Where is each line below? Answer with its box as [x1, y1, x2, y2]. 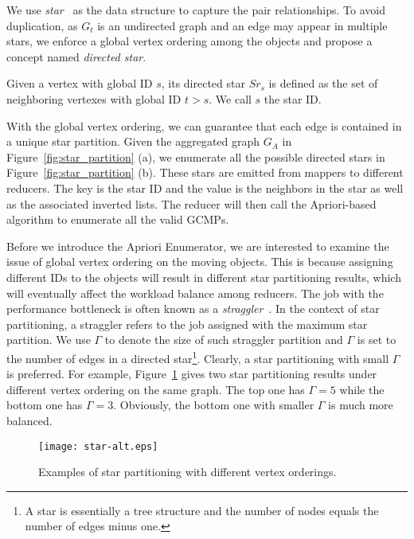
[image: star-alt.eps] [38, 440, 158, 452]
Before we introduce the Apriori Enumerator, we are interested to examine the [6, 237, 389, 254]
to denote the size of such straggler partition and [104, 331, 343, 348]
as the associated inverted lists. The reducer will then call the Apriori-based [6, 195, 377, 212]
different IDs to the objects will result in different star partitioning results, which [6, 268, 401, 285]
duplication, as [6, 17, 78, 33]
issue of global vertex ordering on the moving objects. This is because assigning [6, 253, 393, 270]
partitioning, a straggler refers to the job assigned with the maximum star [6, 315, 368, 332]
